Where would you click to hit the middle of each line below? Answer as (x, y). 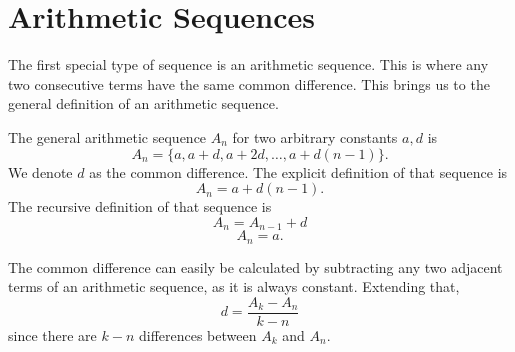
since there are (52, 334)
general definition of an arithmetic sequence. (143, 103)
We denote (40, 171)
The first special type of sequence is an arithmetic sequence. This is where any (248, 64)
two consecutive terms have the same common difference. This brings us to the (249, 83)
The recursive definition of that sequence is (140, 206)
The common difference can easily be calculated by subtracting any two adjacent (255, 266)
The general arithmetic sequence (107, 136)
